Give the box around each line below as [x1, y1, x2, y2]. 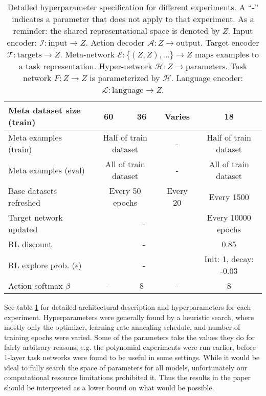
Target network [8, 211, 63, 223]
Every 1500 [209, 190, 249, 203]
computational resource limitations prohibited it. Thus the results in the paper [4, 372, 251, 383]
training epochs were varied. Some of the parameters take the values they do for [4, 331, 255, 342]
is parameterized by [90, 72, 160, 84]
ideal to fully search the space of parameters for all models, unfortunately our [4, 362, 248, 372]
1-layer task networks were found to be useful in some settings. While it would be [4, 351, 260, 362]
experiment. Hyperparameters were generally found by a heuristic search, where [4, 311, 254, 322]
